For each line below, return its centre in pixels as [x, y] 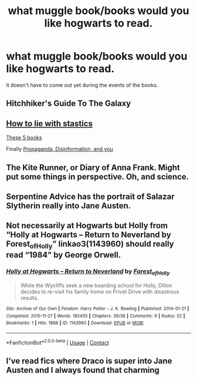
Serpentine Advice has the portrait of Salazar [90, 196]
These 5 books [24, 138]
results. [30, 298]
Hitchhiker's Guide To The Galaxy [69, 104]
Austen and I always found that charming [83, 370]
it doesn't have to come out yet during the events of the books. [82, 85]
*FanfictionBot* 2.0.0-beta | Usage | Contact [58, 342]
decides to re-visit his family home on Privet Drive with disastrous [100, 292]
